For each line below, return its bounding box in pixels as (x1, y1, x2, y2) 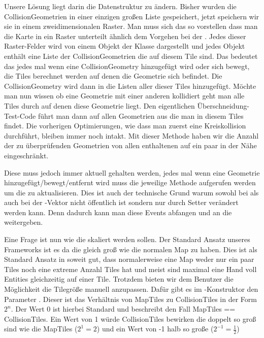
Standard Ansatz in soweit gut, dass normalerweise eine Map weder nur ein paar (4, 254, 254, 264)
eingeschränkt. (4, 150, 49, 160)
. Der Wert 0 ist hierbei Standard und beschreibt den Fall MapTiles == (11, 303, 236, 314)
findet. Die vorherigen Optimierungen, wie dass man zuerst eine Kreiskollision (4, 120, 246, 131)
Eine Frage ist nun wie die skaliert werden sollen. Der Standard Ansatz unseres (4, 234, 250, 245)
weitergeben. (4, 217, 43, 227)
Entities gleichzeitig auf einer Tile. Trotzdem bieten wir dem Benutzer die (4, 274, 234, 284)
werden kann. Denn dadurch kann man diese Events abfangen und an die (4, 207, 232, 217)
